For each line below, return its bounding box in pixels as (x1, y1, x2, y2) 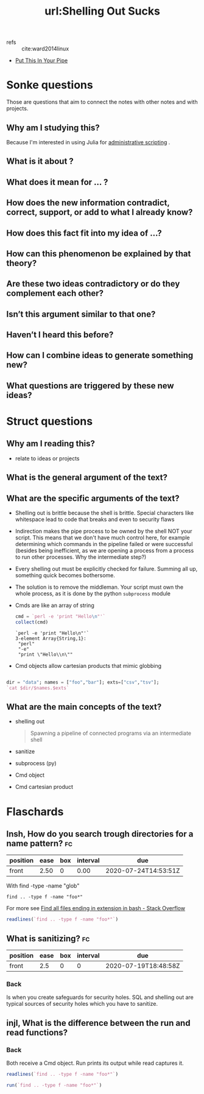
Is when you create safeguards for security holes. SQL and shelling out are (6, 994, 194, 1001)
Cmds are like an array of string (15, 601, 94, 609)
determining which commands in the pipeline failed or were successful (15, 541, 193, 548)
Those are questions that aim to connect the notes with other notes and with (6, 99, 198, 106)
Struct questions (6, 415, 93, 429)
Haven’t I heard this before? (6, 330, 114, 340)
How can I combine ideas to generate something (6, 350, 194, 360)
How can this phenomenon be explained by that (6, 248, 191, 259)
